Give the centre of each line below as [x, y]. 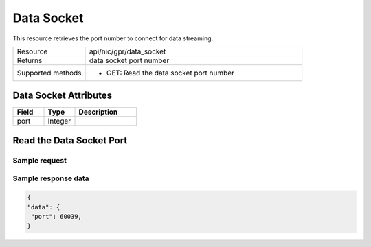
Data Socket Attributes [63, 96]
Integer [59, 121]
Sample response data [51, 178]
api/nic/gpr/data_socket [127, 51]
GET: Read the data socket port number [170, 73]
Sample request [40, 160]
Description [98, 112]
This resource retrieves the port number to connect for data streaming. [113, 38]
